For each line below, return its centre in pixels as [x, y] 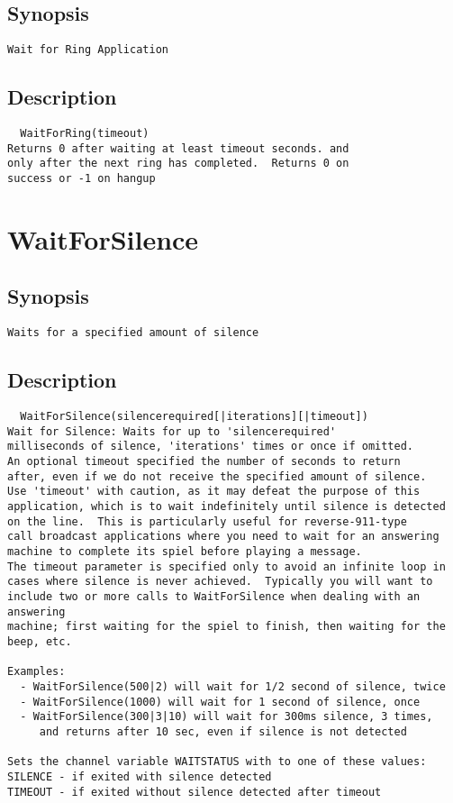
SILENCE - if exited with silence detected [140, 776]
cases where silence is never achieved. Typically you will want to [220, 582]
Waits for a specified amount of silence [133, 333]
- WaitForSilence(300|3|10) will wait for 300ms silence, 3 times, [226, 717]
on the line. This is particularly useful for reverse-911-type [207, 521]
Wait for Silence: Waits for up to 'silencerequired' [172, 431]
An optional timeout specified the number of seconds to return [204, 462]
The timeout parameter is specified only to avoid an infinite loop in [226, 566]
